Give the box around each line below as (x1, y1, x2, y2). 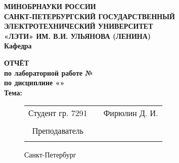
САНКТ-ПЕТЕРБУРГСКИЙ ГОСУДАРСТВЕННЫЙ (4, 11, 175, 21)
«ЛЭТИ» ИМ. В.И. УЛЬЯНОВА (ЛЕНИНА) (4, 30, 151, 41)
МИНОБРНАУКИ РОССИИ (4, 1, 96, 11)
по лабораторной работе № (4, 67, 93, 78)
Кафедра (4, 40, 32, 51)
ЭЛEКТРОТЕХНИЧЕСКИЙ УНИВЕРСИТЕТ (4, 21, 153, 31)
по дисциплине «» (4, 77, 65, 88)
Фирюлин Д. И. (103, 107, 158, 119)
